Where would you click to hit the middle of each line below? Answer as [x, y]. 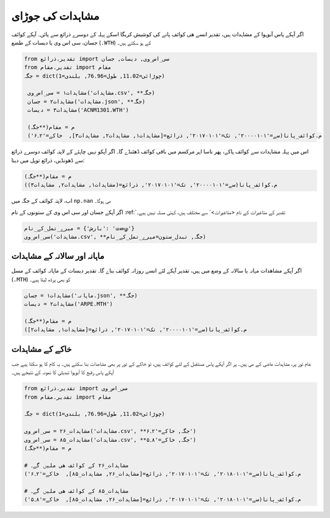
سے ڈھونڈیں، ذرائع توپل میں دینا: [48, 160]
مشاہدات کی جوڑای [56, 16]
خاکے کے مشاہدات [42, 349]
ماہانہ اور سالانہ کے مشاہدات [58, 256]
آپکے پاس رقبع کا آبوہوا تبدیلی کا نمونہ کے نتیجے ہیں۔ [63, 372]
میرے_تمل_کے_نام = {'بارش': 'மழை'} [79, 228]
